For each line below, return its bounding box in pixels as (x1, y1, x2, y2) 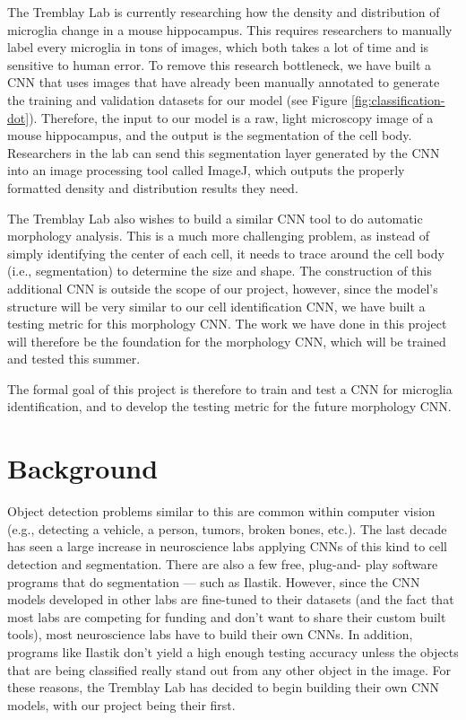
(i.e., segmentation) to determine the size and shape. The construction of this (7, 261, 432, 280)
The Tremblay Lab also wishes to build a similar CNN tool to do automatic (7, 208, 423, 227)
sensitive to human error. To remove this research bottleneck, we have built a (7, 55, 431, 74)
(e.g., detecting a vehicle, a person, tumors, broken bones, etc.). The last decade (7, 519, 447, 538)
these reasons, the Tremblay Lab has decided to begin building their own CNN (7, 678, 440, 697)
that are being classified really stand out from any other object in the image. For (7, 660, 451, 679)
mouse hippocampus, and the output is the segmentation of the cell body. (7, 126, 412, 145)
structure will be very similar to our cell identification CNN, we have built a (7, 296, 426, 315)
